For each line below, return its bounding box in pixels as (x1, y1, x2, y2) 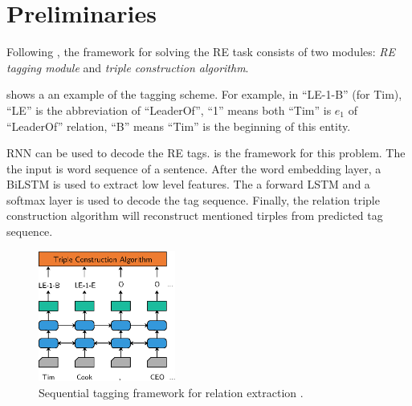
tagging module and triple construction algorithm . (6, 59, 249, 75)
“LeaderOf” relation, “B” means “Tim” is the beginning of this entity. (6, 117, 351, 134)
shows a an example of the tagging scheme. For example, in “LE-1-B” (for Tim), (6, 86, 402, 103)
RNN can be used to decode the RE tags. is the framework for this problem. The (6, 144, 406, 161)
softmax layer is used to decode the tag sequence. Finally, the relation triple (6, 191, 380, 208)
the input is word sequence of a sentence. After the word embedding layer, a (6, 160, 381, 177)
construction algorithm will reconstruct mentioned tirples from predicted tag (6, 207, 383, 224)
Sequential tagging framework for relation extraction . (39, 384, 304, 400)
